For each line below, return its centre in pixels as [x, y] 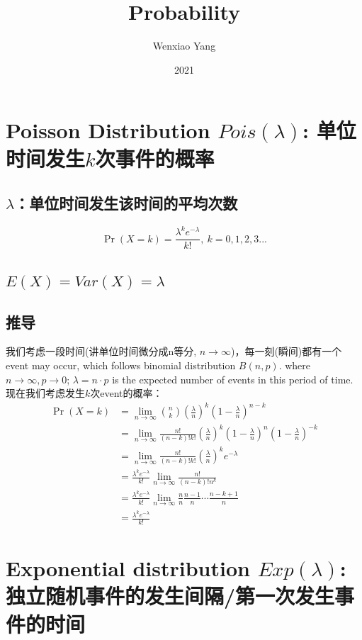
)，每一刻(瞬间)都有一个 [286, 351]
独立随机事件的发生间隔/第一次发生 [170, 596]
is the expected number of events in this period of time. [233, 379]
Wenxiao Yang [184, 46]
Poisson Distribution [108, 130]
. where [295, 365]
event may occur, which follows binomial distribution [121, 365]
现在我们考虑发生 [45, 393]
